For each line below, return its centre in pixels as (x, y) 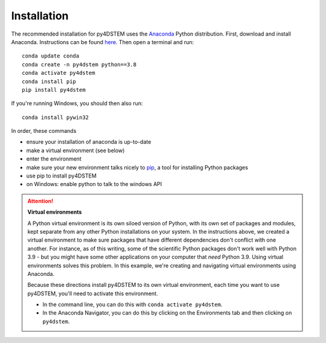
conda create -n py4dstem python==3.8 (79, 64)
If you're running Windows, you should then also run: (77, 103)
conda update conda (51, 56)
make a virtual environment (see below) (75, 150)
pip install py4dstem (54, 90)
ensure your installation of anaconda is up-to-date (89, 142)
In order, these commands (44, 131)
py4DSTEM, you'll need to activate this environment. (93, 293)
